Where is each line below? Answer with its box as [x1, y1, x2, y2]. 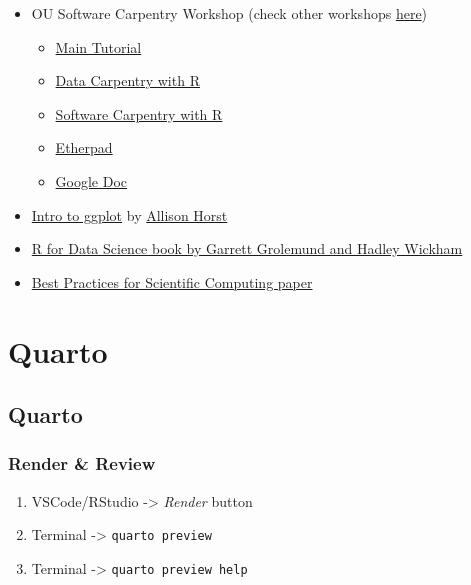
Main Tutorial [55, 36, 142, 57]
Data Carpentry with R [55, 70, 200, 91]
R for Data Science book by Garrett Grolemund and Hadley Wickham [31, 238, 463, 259]
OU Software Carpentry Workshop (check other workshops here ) [31, 3, 428, 23]
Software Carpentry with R [55, 103, 223, 124]
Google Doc [55, 170, 128, 191]
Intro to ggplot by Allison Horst [31, 204, 228, 225]
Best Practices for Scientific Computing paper [31, 271, 313, 292]
